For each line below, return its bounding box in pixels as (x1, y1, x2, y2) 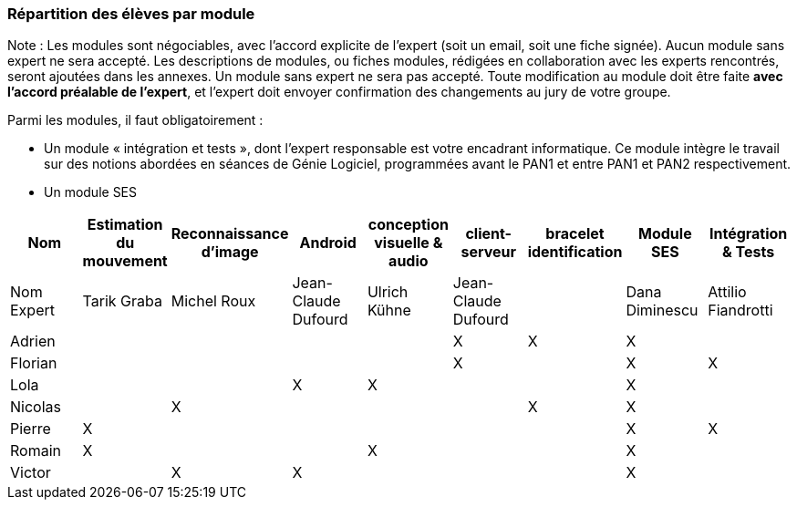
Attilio (708, 283, 747, 302)
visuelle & (374, 233, 443, 253)
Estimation (87, 215, 163, 234)
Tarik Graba (82, 292, 162, 311)
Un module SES (44, 184, 138, 201)
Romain (10, 441, 61, 460)
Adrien (10, 332, 56, 351)
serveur (461, 243, 516, 262)
